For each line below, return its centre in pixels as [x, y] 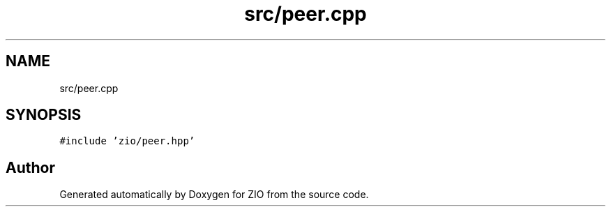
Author [30, 167]
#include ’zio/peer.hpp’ [127, 141]
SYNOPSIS [44, 115]
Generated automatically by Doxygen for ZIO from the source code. [214, 195]
